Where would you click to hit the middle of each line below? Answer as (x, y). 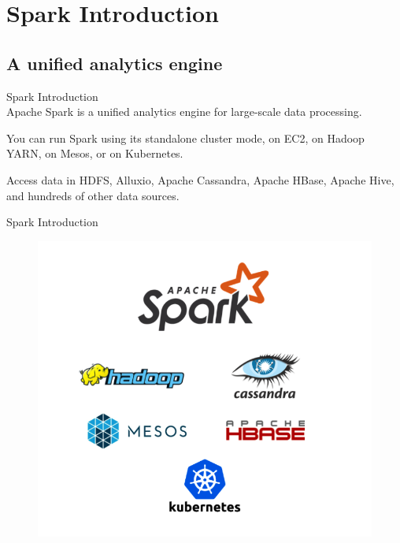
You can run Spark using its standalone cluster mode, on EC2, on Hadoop (185, 138)
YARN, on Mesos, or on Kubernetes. (95, 153)
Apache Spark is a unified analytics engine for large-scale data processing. (184, 112)
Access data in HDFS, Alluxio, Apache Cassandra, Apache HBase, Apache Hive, (200, 179)
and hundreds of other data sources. (93, 195)
